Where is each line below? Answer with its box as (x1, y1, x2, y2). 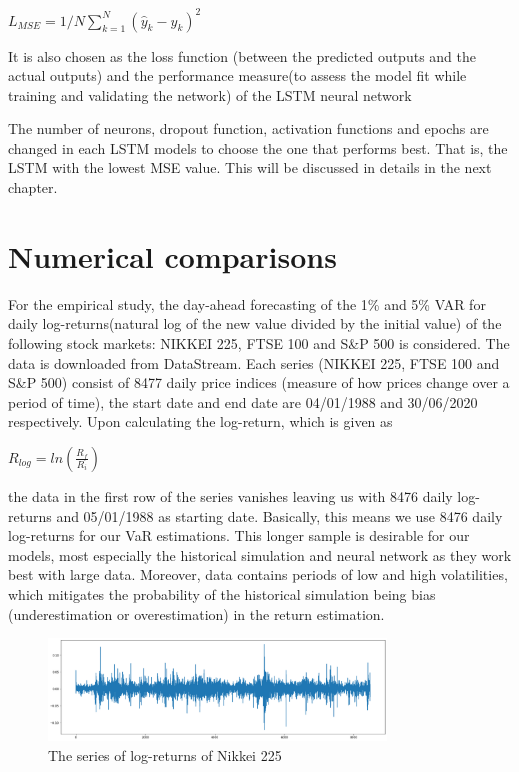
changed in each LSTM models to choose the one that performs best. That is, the (8, 137, 508, 158)
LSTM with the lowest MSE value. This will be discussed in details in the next (8, 157, 492, 178)
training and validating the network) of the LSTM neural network (8, 84, 412, 105)
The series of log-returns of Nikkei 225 (48, 745, 282, 766)
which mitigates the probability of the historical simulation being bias (8, 583, 436, 604)
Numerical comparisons (8, 235, 337, 276)
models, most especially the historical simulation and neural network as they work (8, 544, 512, 565)
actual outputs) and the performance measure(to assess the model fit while (8, 65, 467, 86)
